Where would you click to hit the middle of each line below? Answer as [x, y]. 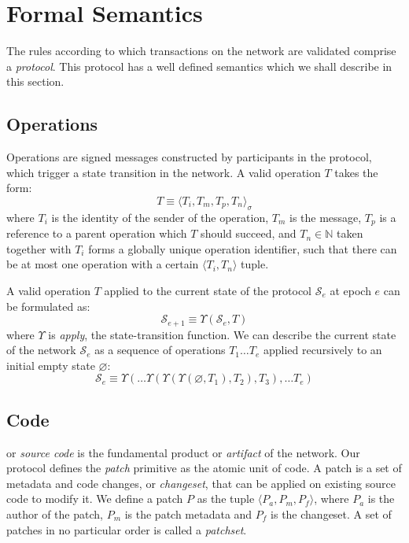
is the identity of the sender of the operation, [160, 217]
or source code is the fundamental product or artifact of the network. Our [183, 452]
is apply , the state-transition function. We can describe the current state [222, 334]
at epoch [350, 290]
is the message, [325, 217]
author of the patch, [55, 513]
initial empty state [51, 365]
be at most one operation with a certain [103, 264]
